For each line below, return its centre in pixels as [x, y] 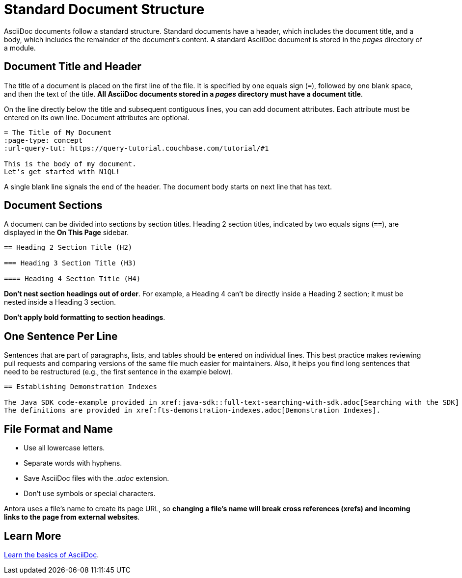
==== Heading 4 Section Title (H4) [72, 279]
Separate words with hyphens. [73, 463]
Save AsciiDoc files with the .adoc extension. [96, 478]
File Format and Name [58, 429]
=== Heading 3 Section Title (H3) [70, 263]
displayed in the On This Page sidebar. [67, 233]
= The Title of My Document [58, 132]
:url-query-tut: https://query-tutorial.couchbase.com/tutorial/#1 [136, 148]
